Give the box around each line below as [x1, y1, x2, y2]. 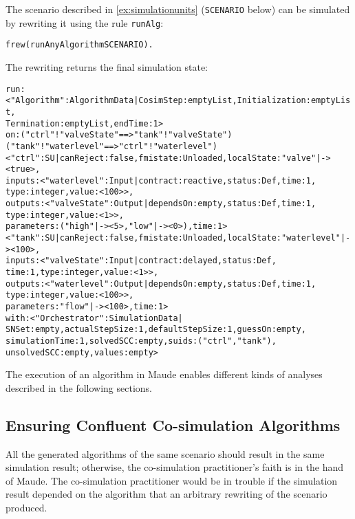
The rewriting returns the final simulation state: [6, 59, 208, 74]
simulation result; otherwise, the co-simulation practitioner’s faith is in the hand [6, 460, 344, 474]
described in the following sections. [6, 380, 152, 395]
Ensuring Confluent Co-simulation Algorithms [6, 414, 341, 435]
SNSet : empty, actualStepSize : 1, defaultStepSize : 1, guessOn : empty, [6, 324, 306, 335]
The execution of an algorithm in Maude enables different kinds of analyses [6, 367, 323, 382]
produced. [6, 500, 47, 515]
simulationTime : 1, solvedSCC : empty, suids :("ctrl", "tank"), [6, 336, 277, 346]
